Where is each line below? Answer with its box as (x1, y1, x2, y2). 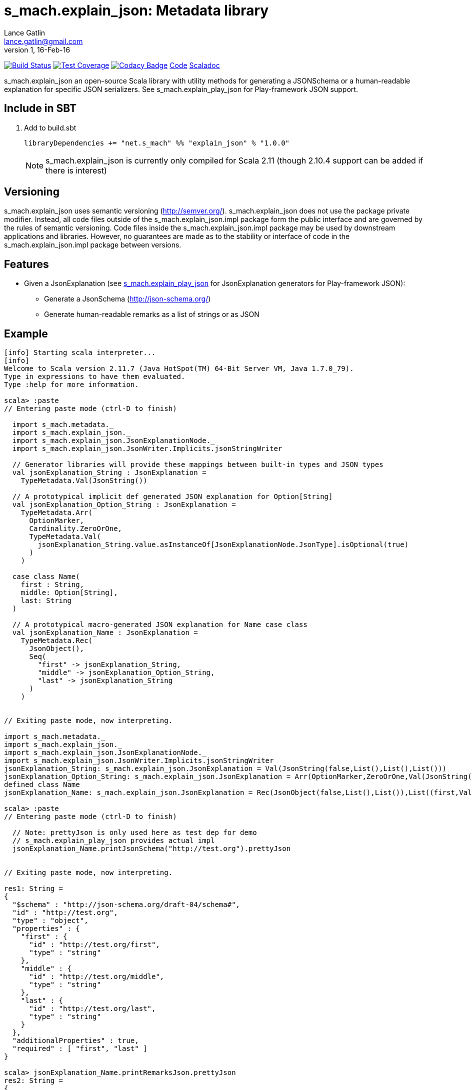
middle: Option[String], (20, 588, 118, 597)
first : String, (20, 580, 84, 589)
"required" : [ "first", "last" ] (12, 1044, 147, 1053)
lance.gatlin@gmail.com (4, 36, 83, 45)
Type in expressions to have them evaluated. (4, 372, 185, 381)
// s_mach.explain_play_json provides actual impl (12, 836, 215, 845)
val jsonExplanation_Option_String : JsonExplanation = (12, 500, 236, 509)
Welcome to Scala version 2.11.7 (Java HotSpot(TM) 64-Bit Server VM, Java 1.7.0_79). (4, 364, 354, 373)
